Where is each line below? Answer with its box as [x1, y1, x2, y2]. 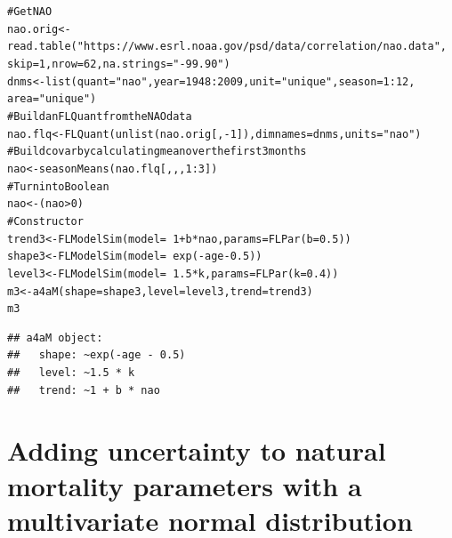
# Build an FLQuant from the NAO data [7, 109, 192, 123]
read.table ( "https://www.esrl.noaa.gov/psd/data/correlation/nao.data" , [7, 40, 447, 53]
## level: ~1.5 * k [7, 366, 135, 379]
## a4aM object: [7, 331, 103, 344]
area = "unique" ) [7, 92, 97, 106]
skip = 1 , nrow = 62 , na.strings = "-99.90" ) [7, 57, 230, 70]
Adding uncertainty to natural [7, 432, 386, 469]
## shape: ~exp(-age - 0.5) [7, 349, 186, 362]
